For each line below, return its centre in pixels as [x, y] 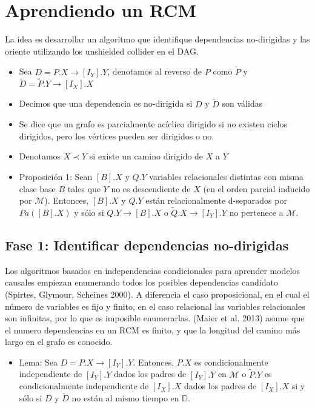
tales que [84, 188]
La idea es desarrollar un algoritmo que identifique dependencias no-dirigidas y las [157, 39]
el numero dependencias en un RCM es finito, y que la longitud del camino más [153, 329]
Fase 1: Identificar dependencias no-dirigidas [147, 245]
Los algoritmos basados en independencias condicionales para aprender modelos [153, 270]
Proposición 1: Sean [56, 176]
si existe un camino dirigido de [146, 156]
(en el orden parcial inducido [257, 188]
